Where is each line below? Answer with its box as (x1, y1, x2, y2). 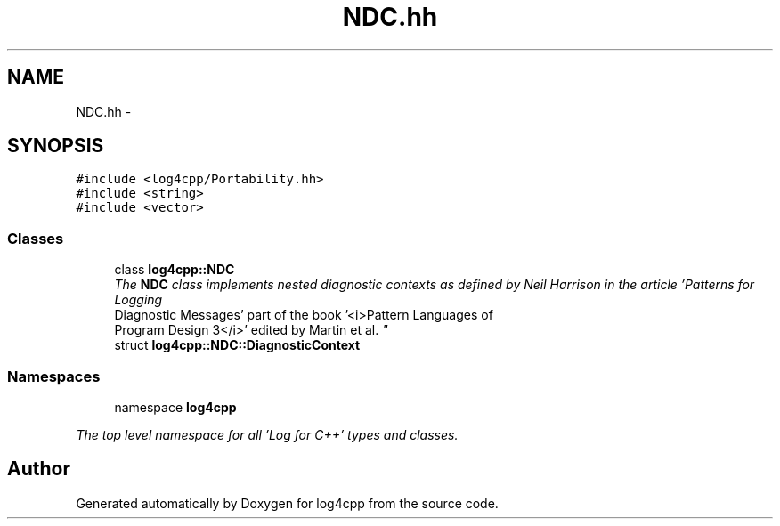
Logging (114, 292, 163, 308)
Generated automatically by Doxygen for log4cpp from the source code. (76, 495, 499, 511)
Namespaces (7, 367, 101, 385)
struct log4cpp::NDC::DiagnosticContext (114, 337, 361, 353)
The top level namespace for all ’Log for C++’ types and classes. (76, 426, 459, 442)
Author (7, 457, 70, 481)
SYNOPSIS (7, 134, 104, 158)
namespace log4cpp (114, 399, 237, 415)
